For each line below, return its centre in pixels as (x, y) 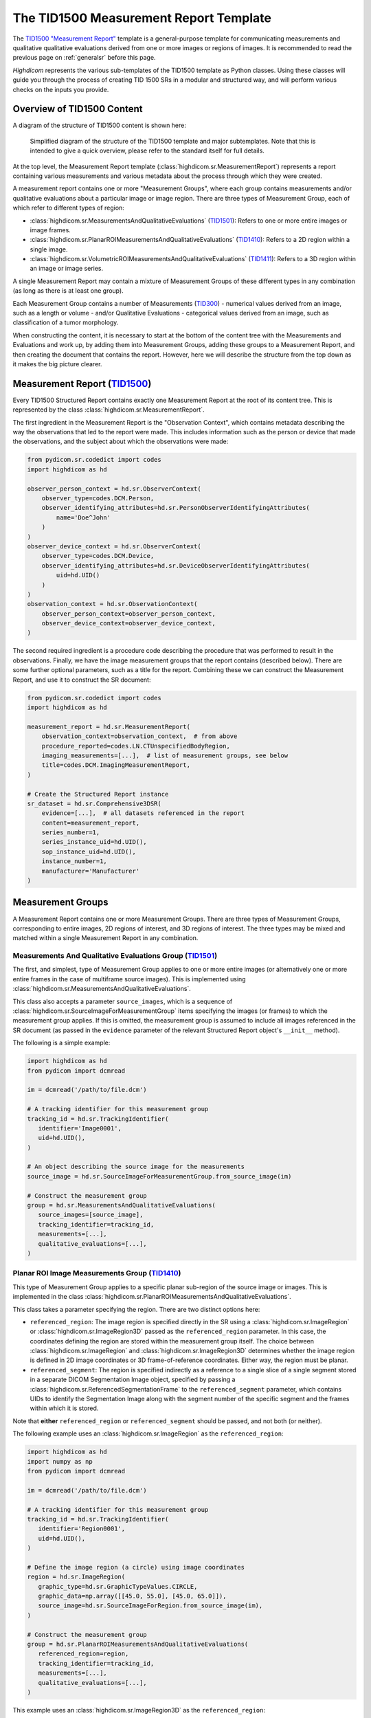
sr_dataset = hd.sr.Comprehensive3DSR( (94, 803)
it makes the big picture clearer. (57, 364)
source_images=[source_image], (91, 1215)
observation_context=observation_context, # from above (139, 736)
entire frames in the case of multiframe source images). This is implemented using (130, 979)
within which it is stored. (64, 1408)
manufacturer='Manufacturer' (91, 871)
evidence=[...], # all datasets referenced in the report (143, 813)
